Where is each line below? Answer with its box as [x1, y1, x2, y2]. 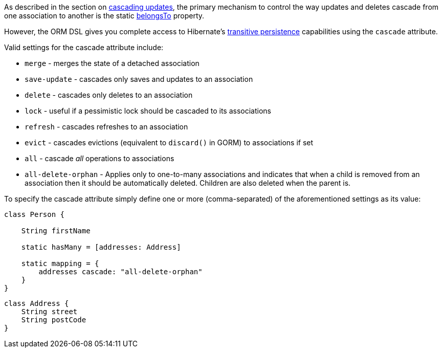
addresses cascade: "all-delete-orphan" [38, 268, 203, 276]
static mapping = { [21, 259, 99, 268]
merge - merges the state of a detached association [25, 59, 200, 68]
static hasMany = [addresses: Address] [21, 243, 181, 251]
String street [21, 307, 78, 316]
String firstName [21, 227, 91, 235]
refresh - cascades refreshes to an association [25, 122, 188, 131]
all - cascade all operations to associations [25, 154, 174, 163]
